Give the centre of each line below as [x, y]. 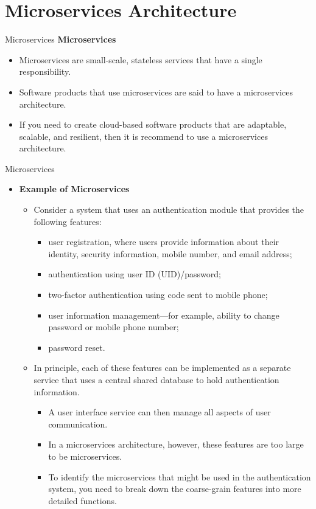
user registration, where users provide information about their [164, 242]
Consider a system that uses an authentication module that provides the [169, 209]
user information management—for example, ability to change [164, 315]
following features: [68, 221]
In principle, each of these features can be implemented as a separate [162, 368]
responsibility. [45, 71]
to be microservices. [85, 456]
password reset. [77, 347]
